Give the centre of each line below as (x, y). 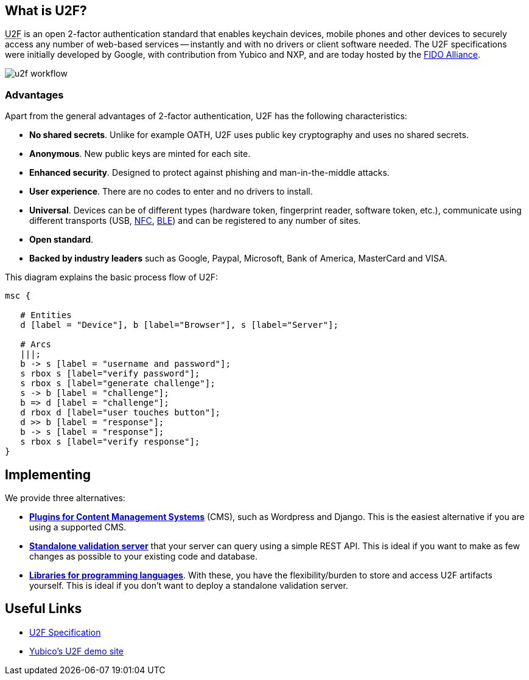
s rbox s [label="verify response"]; (110, 442)
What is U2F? (46, 11)
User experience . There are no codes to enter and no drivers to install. (171, 192)
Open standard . (61, 240)
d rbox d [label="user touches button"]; (121, 413)
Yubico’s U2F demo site (77, 651)
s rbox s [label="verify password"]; (110, 374)
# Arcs (36, 345)
